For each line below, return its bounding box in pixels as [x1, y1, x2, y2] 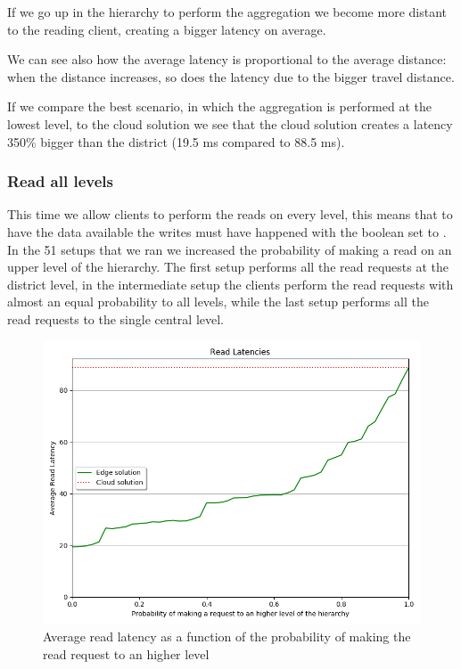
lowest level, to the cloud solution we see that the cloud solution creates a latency [7, 114, 453, 133]
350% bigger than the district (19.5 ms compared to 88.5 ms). [7, 132, 345, 151]
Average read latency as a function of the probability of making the [43, 627, 411, 646]
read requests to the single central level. [7, 309, 224, 328]
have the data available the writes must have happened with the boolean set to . [7, 222, 447, 241]
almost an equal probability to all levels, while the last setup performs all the [7, 292, 430, 311]
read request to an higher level [43, 644, 210, 663]
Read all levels [7, 170, 113, 192]
